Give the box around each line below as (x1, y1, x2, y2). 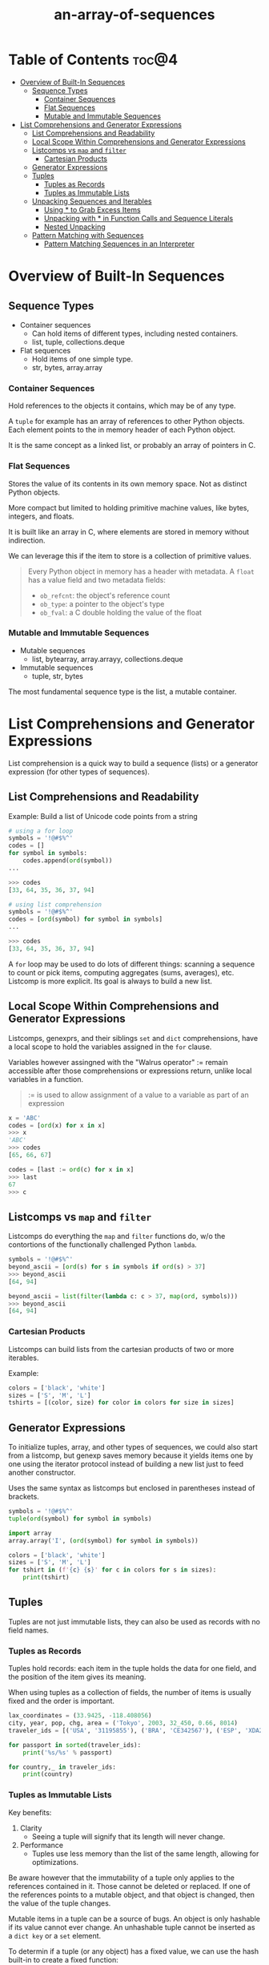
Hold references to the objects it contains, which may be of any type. (8, 401, 236, 410)
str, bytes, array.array (31, 362, 102, 372)
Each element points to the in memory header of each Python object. (8, 425, 236, 434)
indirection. (8, 535, 46, 545)
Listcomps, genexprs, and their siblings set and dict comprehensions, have (8, 1033, 259, 1043)
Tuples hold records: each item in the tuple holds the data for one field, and (8, 1664, 257, 1673)
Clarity (19, 1823, 42, 1833)
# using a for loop (8, 827, 74, 835)
